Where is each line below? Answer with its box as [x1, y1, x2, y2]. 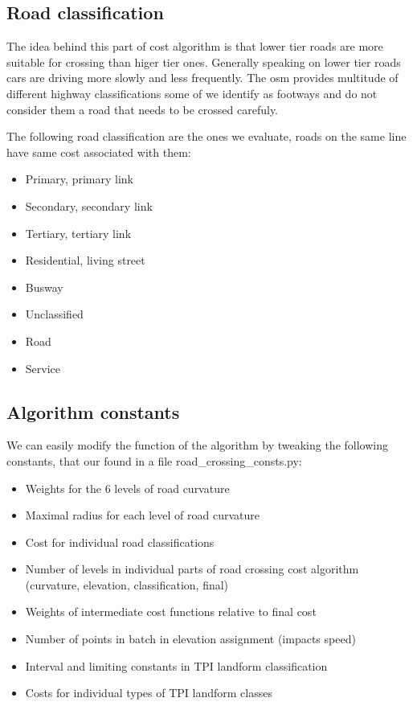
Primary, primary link [25, 170, 133, 187]
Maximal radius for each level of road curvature [25, 507, 260, 523]
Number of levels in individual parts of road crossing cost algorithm [25, 560, 359, 577]
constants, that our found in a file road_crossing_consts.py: [6, 452, 302, 469]
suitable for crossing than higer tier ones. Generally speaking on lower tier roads [6, 53, 401, 70]
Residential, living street [25, 252, 145, 269]
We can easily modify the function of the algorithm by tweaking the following [6, 437, 388, 454]
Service [25, 359, 61, 376]
